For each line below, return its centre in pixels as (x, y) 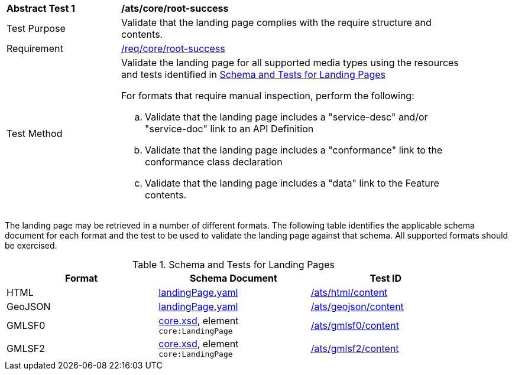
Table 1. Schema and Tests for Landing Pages (234, 265)
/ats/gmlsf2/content (355, 348)
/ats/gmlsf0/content (355, 325)
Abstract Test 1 (41, 8)
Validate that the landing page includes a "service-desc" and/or (286, 117)
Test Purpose (36, 28)
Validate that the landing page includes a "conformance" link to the (294, 150)
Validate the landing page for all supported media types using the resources (290, 63)
